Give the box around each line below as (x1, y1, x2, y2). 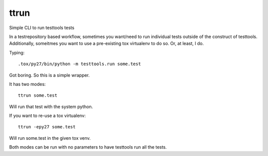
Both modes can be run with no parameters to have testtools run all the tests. (9, 144, 167, 150)
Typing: (9, 49, 25, 55)
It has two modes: (9, 81, 46, 87)
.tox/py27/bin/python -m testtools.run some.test (18, 61, 141, 67)
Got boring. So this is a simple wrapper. (9, 72, 90, 78)
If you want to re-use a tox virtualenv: (9, 113, 86, 118)
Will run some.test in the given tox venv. (9, 135, 91, 141)
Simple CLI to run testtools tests (9, 25, 74, 31)
